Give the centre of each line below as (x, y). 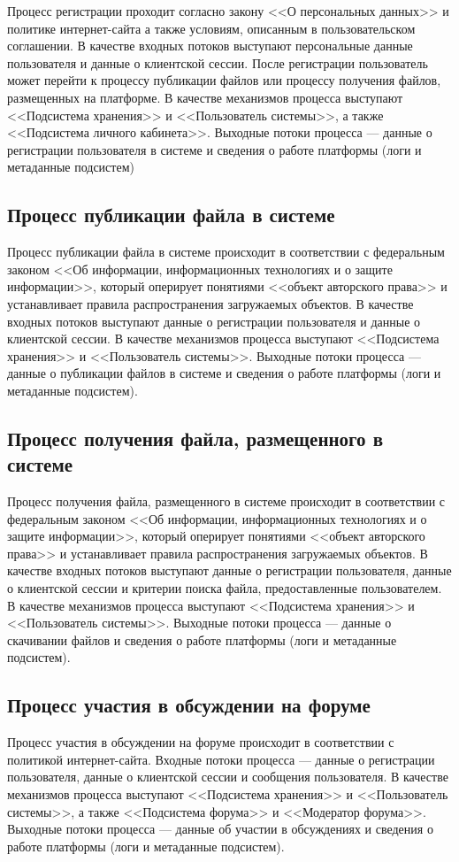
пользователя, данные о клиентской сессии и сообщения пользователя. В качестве (228, 777)
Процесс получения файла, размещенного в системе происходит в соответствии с (226, 501)
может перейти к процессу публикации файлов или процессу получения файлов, (224, 80)
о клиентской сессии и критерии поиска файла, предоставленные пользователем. (225, 588)
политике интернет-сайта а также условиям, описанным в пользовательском (211, 28)
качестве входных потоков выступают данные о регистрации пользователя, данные (229, 570)
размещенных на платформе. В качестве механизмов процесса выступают (205, 97)
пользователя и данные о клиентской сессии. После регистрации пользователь (218, 62)
